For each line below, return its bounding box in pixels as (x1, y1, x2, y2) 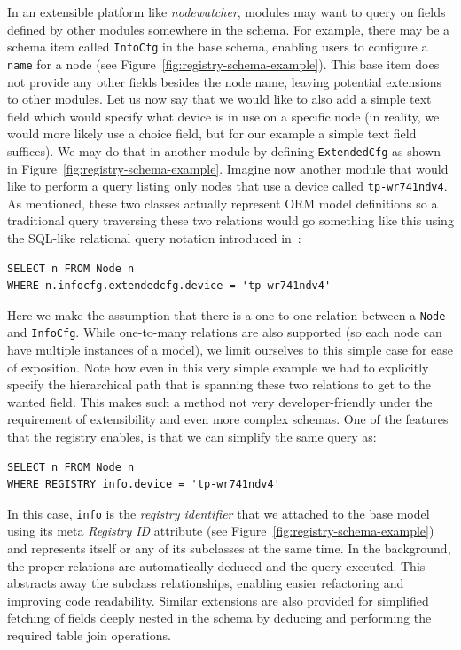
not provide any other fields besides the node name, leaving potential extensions (7, 72, 442, 90)
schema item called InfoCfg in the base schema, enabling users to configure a (7, 37, 428, 56)
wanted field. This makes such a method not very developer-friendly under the (7, 392, 433, 411)
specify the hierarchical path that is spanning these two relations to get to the (7, 375, 432, 394)
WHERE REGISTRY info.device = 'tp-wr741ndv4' (7, 478, 280, 491)
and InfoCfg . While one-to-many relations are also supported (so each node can (7, 323, 442, 341)
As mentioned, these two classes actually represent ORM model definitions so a (7, 193, 438, 212)
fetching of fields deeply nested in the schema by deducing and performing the (7, 608, 432, 627)
